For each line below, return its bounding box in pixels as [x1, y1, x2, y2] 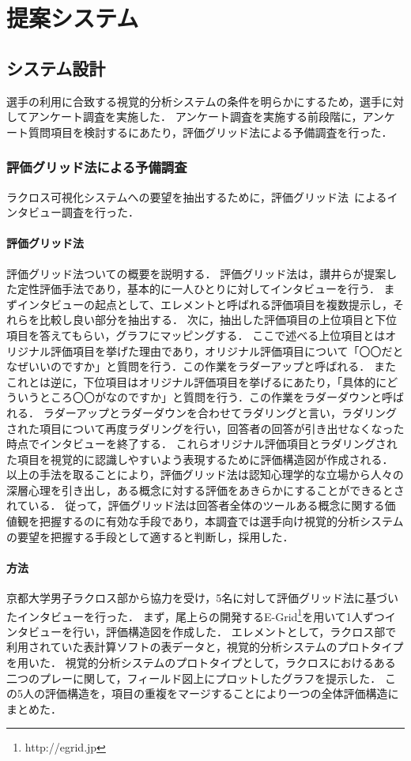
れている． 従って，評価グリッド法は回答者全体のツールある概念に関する [6, 497, 385, 514]
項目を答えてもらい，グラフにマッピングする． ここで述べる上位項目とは [6, 326, 386, 343]
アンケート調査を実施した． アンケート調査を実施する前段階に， [28, 108, 363, 125]
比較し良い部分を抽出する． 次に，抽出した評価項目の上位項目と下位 [39, 311, 397, 328]
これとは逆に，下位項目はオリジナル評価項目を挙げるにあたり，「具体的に [6, 373, 387, 390]
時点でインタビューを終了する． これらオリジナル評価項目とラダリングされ [6, 435, 398, 452]
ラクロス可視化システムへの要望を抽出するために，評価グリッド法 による [6, 188, 387, 205]
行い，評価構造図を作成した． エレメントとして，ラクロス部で [72, 623, 397, 639]
